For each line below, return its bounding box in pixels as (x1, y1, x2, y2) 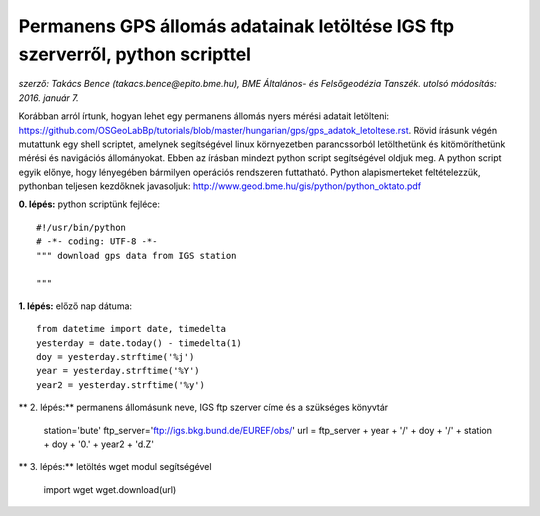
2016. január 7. (18, 91, 79, 104)
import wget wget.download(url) (43, 483, 177, 495)
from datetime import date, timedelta (36, 323, 227, 335)
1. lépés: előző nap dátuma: (18, 300, 133, 312)
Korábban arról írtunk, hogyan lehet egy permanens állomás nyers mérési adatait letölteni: (18, 110, 390, 122)
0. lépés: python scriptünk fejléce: (18, 198, 160, 210)
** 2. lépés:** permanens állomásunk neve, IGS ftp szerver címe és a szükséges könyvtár (18, 401, 389, 414)
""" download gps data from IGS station (36, 250, 237, 261)
